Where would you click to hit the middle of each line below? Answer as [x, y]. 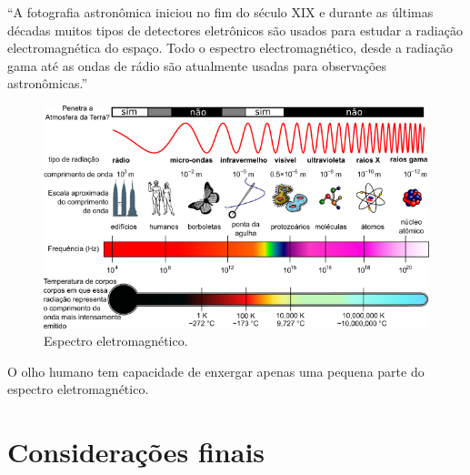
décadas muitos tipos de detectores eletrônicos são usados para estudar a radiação [235, 30]
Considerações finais [136, 452]
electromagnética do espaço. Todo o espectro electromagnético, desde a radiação [230, 48]
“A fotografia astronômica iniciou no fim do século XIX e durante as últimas [220, 12]
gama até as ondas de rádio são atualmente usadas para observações [197, 65]
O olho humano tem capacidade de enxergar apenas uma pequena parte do [216, 371]
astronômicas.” [48, 83]
